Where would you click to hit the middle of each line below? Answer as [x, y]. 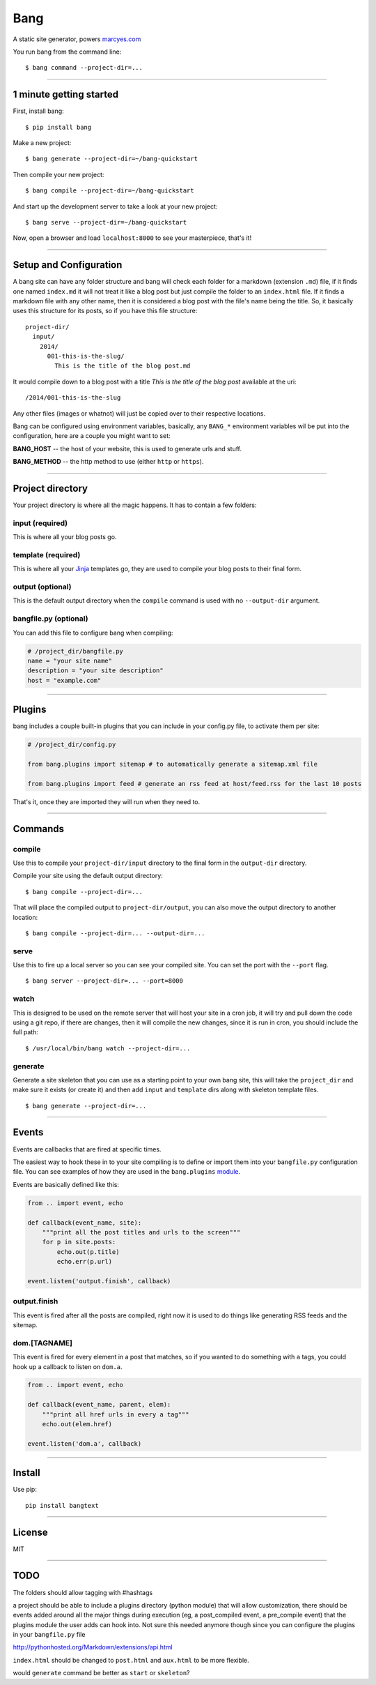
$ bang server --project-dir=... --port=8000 [104, 981]
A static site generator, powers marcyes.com [77, 39]
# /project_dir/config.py [72, 745]
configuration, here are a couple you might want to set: [92, 436]
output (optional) [42, 587]
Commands [39, 829]
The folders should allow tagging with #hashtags [83, 1592]
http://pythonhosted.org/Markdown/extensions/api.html [93, 1647]
